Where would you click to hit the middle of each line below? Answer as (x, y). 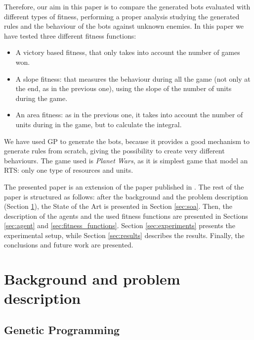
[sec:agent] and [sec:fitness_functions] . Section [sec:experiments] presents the (120, 225)
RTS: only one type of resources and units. (69, 170)
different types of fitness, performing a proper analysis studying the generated (122, 16)
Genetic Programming (62, 330)
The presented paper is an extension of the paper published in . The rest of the (124, 186)
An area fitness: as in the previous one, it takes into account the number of (129, 115)
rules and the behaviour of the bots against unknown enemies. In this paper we (124, 26)
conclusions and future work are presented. (69, 245)
